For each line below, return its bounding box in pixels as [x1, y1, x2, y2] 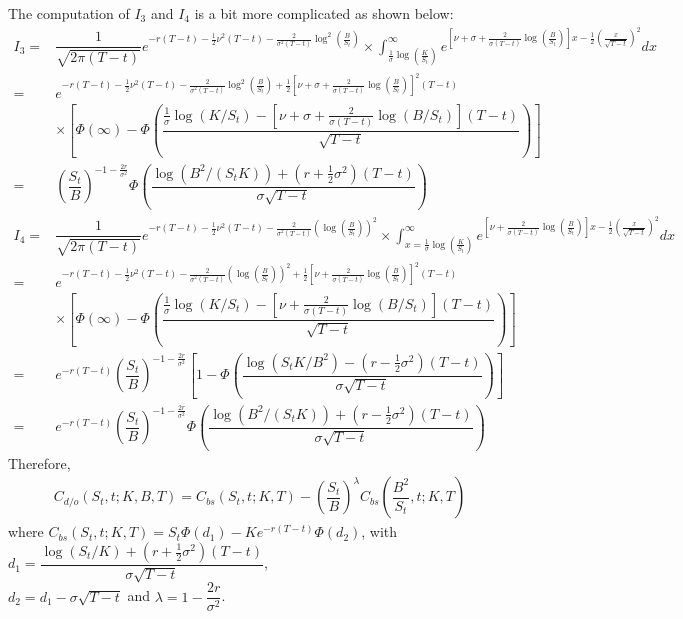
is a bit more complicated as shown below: [194, 3, 454, 23]
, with [361, 521, 398, 542]
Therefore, [8, 452, 71, 473]
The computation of [8, 3, 130, 23]
